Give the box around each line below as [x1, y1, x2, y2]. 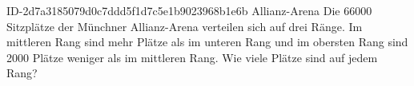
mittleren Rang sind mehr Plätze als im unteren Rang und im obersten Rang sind [6, 33, 408, 50]
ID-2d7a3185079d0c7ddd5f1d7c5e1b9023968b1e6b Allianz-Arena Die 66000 [6, 2, 372, 18]
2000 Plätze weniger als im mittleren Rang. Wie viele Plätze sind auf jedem [6, 49, 378, 65]
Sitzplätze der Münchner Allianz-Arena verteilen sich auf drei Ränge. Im [6, 18, 363, 34]
